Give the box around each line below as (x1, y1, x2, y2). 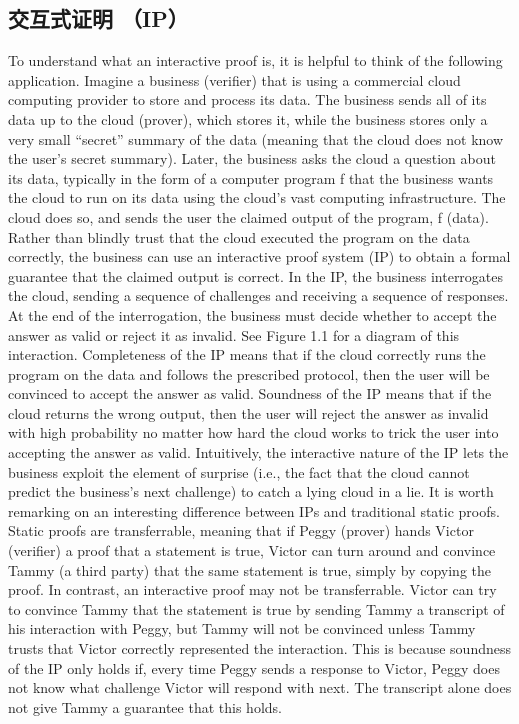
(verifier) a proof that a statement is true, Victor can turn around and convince (8, 540, 496, 561)
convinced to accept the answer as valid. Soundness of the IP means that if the (8, 383, 492, 404)
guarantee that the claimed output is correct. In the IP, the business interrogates (8, 265, 504, 286)
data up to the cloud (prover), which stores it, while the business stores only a (8, 108, 488, 129)
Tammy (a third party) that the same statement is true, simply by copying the (8, 559, 492, 580)
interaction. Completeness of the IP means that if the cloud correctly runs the (8, 344, 486, 365)
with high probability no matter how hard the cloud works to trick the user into (8, 422, 499, 443)
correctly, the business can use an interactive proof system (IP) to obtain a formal (8, 246, 511, 267)
